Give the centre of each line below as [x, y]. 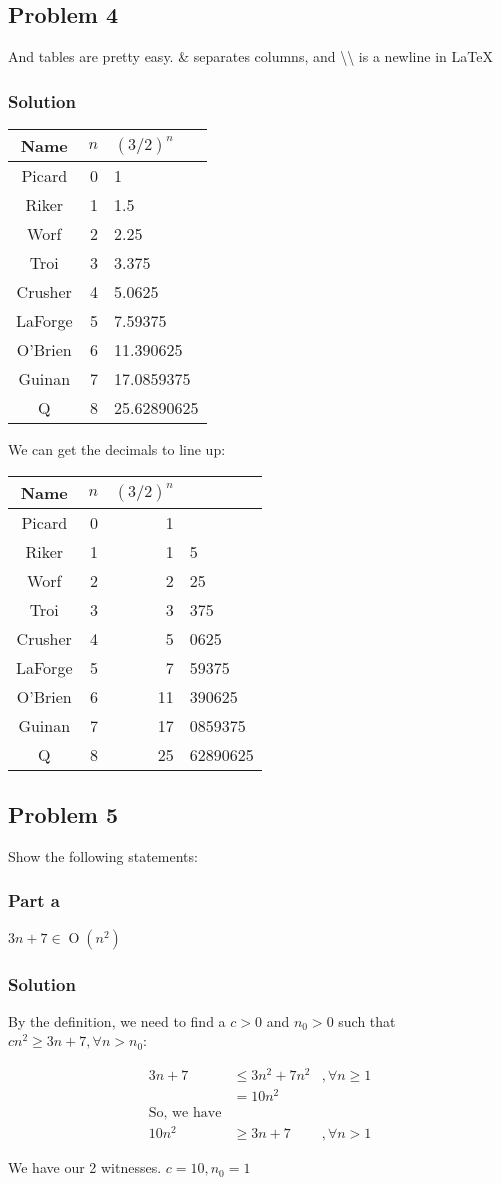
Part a [34, 900]
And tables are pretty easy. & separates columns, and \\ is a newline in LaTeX [250, 56]
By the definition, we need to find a [117, 1020]
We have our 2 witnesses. [85, 1167]
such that [367, 1020]
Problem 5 [63, 814]
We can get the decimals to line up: [117, 449]
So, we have [185, 1113]
